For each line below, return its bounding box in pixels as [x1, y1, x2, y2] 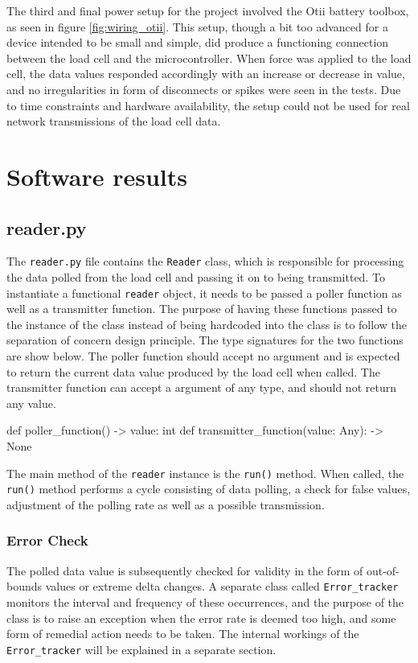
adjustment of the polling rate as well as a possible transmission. [6, 496, 325, 513]
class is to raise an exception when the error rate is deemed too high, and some [6, 609, 396, 626]
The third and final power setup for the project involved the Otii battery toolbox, [6, 2, 409, 19]
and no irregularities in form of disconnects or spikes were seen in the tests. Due [6, 80, 401, 97]
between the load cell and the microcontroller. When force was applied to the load [6, 49, 412, 66]
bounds [6, 578, 43, 595]
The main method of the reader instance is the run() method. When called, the [6, 464, 404, 481]
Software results [6, 159, 188, 192]
